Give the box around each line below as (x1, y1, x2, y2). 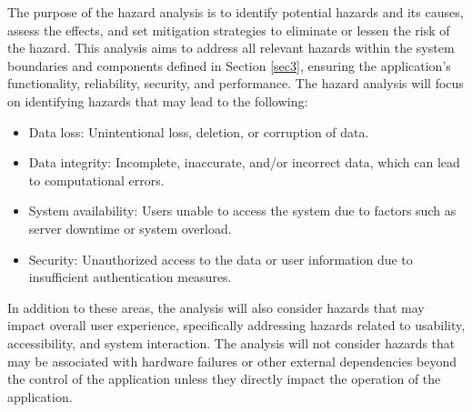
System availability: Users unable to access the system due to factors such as (28, 201, 457, 220)
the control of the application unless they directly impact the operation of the (7, 369, 441, 388)
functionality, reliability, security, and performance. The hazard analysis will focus (7, 74, 464, 93)
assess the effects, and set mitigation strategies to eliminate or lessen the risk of (7, 20, 450, 39)
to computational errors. (28, 170, 165, 189)
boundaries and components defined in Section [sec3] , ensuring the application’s (7, 55, 451, 75)
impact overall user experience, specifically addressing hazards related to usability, (7, 316, 466, 335)
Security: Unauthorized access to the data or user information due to (28, 249, 413, 268)
